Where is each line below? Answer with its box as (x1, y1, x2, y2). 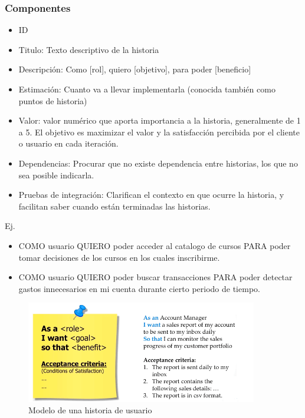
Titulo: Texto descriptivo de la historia (18, 43, 159, 55)
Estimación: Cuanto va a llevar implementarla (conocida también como (18, 83, 276, 95)
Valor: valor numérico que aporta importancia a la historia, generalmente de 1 (18, 114, 301, 127)
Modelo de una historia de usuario (28, 404, 152, 416)
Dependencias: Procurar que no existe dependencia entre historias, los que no (18, 157, 298, 169)
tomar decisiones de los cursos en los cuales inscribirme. (18, 251, 220, 263)
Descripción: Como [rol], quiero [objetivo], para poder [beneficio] (18, 63, 251, 75)
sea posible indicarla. (18, 168, 94, 181)
